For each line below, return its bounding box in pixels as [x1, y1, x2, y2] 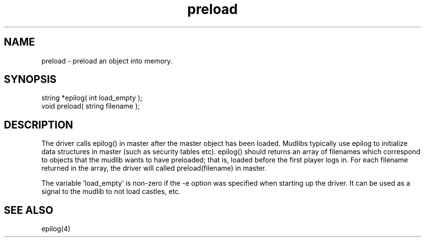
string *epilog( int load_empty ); [41, 94, 143, 102]
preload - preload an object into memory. [41, 56, 173, 65]
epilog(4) [41, 225, 71, 233]
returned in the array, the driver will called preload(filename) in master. [41, 164, 267, 173]
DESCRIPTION [4, 118, 73, 131]
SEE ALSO [4, 204, 53, 216]
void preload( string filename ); [41, 102, 140, 111]
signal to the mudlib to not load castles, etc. [41, 187, 181, 196]
